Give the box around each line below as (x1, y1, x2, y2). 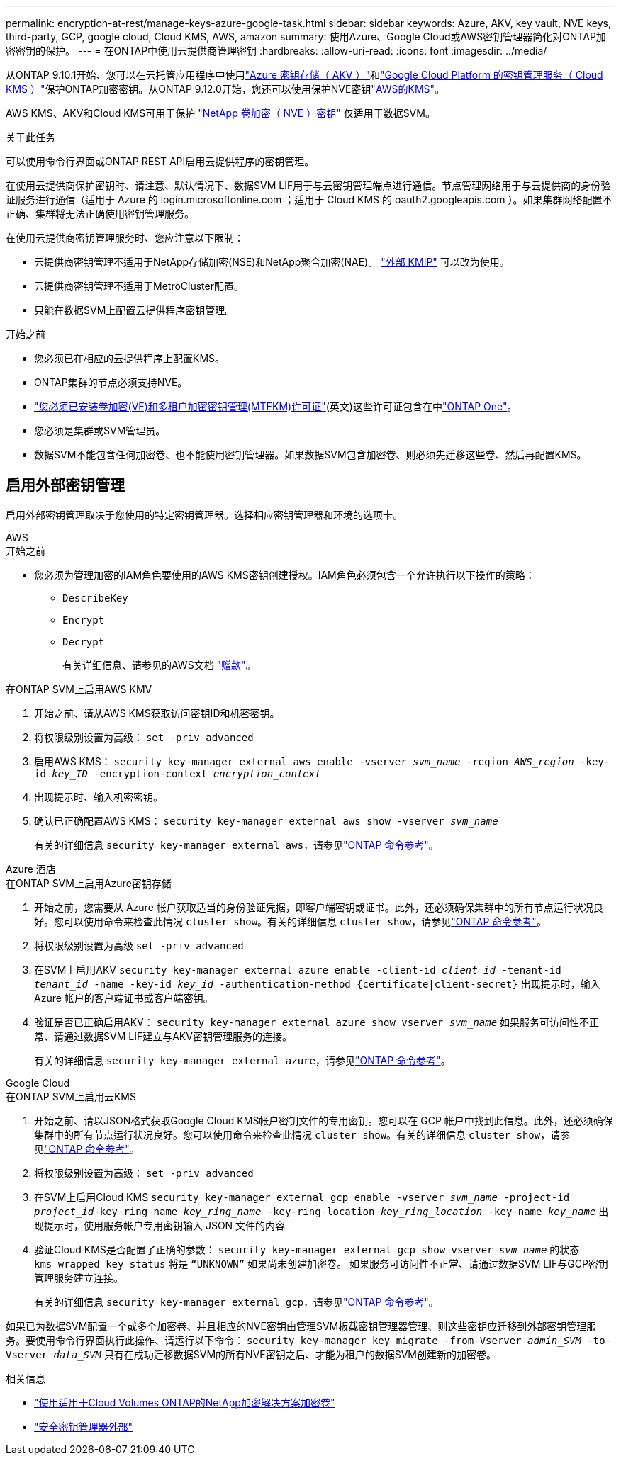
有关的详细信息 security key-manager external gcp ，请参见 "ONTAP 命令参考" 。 (34, 1295, 439, 1308)
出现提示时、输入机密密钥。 (34, 790, 163, 803)
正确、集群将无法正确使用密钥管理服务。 (6, 208, 194, 220)
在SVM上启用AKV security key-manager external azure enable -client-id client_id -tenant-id (34, 963, 561, 976)
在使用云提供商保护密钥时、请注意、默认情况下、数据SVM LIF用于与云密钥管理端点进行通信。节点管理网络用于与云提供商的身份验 (6, 179, 611, 191)
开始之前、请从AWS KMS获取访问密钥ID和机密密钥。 (34, 706, 280, 719)
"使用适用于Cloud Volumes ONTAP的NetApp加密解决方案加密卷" (34, 1396, 335, 1409)
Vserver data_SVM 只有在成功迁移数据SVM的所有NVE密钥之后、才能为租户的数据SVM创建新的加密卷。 (6, 1348, 497, 1360)
